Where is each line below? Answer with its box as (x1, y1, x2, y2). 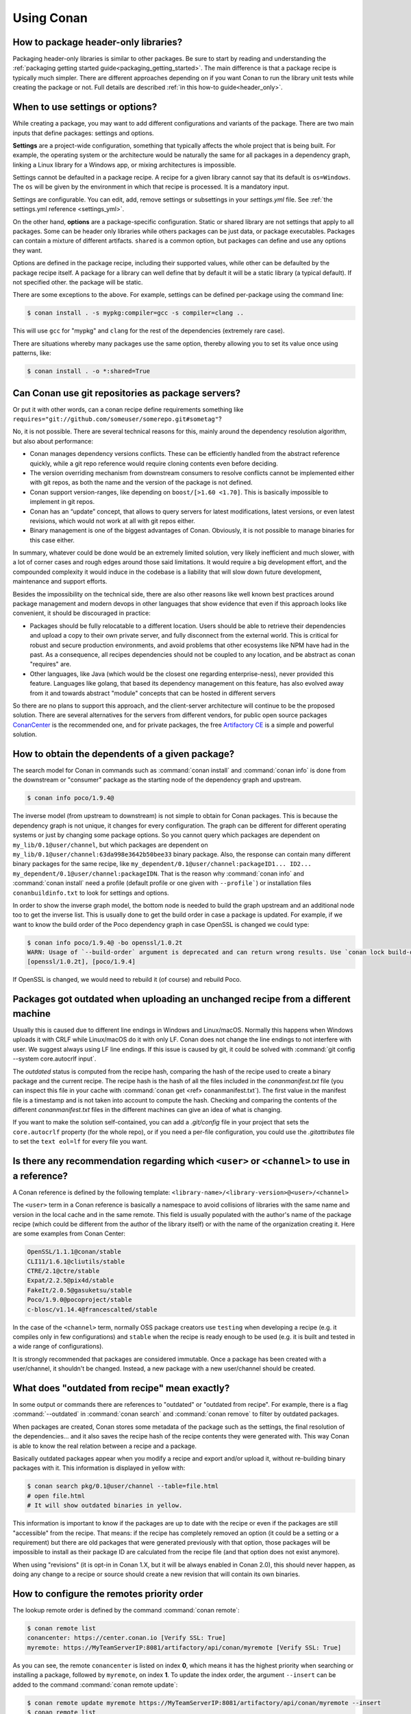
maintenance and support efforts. (12, 577, 108, 586)
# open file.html (27, 1492, 86, 1499)
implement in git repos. (29, 498, 95, 506)
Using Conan (12, 10, 88, 25)
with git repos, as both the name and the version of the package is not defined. (29, 479, 253, 487)
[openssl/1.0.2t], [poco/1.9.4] (27, 958, 136, 966)
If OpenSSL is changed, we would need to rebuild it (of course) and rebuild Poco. (12, 976, 242, 984)
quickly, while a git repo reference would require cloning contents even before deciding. (29, 459, 279, 468)
